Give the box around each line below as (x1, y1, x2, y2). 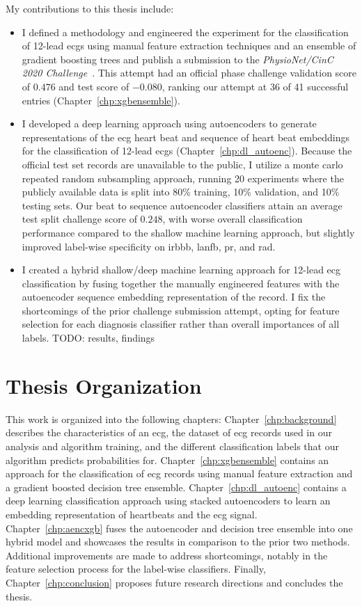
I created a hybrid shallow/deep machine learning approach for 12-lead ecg (22, 262, 341, 277)
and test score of (58, 79, 129, 93)
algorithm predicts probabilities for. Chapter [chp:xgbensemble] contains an (6, 452, 329, 467)
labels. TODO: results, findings (22, 330, 155, 345)
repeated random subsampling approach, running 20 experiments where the (22, 170, 344, 185)
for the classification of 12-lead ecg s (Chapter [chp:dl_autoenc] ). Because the (22, 143, 352, 158)
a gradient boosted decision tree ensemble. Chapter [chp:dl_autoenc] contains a (6, 479, 347, 494)
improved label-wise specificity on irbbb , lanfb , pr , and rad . (22, 239, 276, 253)
